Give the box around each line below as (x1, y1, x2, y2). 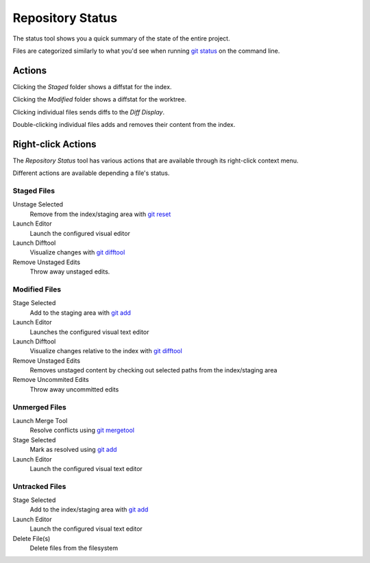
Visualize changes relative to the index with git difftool (29, 347, 183, 355)
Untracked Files (12, 481, 66, 491)
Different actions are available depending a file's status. (12, 169, 170, 178)
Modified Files (12, 285, 62, 294)
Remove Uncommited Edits (12, 376, 89, 384)
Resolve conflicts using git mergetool (29, 426, 135, 435)
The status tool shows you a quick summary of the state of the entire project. (12, 34, 230, 43)
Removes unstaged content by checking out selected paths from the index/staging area (29, 366, 277, 374)
